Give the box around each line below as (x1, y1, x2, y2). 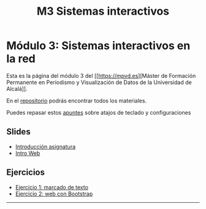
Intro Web (15, 149, 40, 157)
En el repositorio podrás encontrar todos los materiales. (6, 97, 147, 104)
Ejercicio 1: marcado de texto (15, 183, 89, 191)
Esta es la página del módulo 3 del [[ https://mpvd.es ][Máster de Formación (6, 72, 196, 79)
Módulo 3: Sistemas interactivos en (6, 39, 191, 53)
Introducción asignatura (15, 143, 76, 150)
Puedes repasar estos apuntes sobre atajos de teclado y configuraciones (6, 108, 191, 116)
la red (6, 52, 36, 66)
